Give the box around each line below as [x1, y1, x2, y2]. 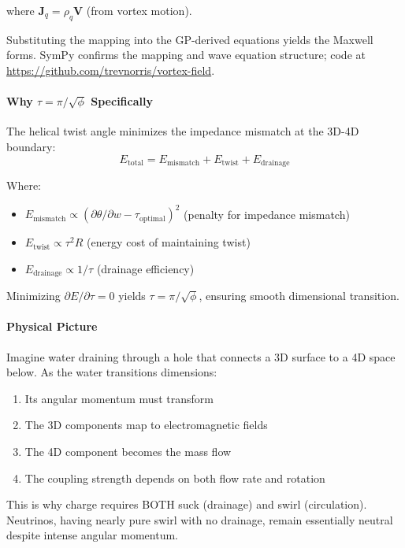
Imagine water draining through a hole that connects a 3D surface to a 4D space [6, 348, 396, 365]
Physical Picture [6, 318, 98, 335]
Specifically [91, 93, 153, 109]
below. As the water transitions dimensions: [6, 364, 217, 380]
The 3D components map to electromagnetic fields [24, 417, 268, 433]
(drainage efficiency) [96, 260, 195, 276]
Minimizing [6, 287, 61, 304]
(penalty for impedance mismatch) [184, 205, 350, 222]
